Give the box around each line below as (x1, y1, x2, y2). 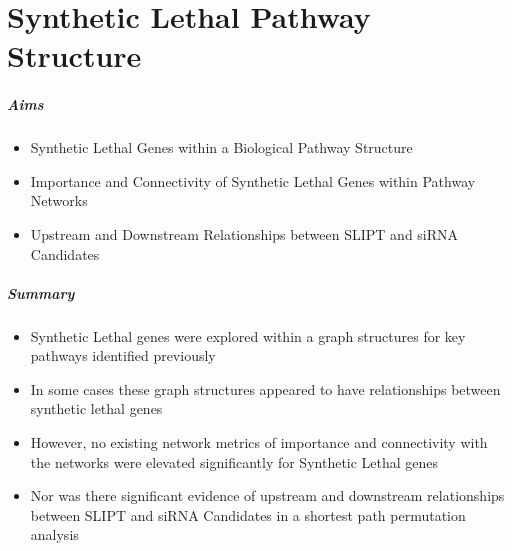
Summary (7, 282, 75, 303)
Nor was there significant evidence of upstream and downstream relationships (30, 485, 505, 506)
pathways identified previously (30, 345, 216, 366)
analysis (30, 524, 79, 545)
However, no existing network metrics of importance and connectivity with (30, 432, 488, 453)
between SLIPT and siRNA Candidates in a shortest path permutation (30, 504, 466, 525)
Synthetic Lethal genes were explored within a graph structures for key (30, 325, 466, 346)
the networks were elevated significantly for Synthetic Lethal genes (30, 451, 439, 472)
